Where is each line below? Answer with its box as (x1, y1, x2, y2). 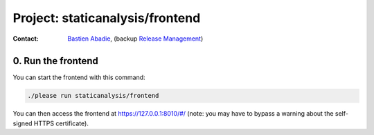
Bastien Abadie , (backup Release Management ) (67, 34, 204, 43)
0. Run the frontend (12, 55, 98, 67)
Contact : (12, 34, 39, 43)
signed (12, 119, 33, 127)
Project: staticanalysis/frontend (12, 10, 201, 25)
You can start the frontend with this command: (12, 73, 145, 82)
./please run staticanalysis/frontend (27, 92, 159, 100)
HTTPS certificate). (33, 119, 89, 127)
